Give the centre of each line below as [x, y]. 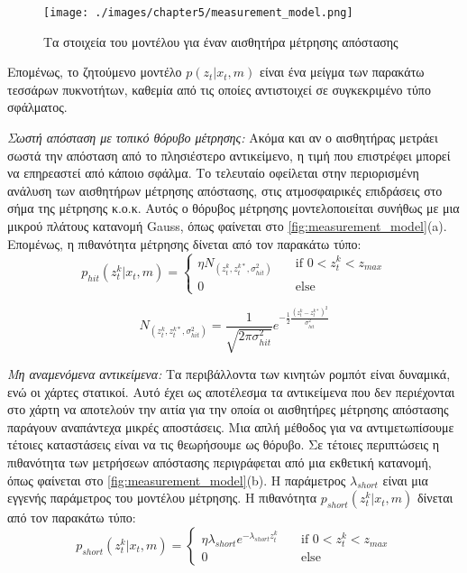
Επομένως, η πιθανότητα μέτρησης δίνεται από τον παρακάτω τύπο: [184, 243]
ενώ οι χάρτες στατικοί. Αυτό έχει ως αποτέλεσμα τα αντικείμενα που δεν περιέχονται [231, 391]
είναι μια [405, 480]
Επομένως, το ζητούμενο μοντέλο [95, 72]
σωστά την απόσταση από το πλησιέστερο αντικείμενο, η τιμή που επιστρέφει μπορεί [229, 155]
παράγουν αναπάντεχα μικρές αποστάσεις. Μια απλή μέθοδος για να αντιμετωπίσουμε [231, 426]
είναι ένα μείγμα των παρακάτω [342, 72]
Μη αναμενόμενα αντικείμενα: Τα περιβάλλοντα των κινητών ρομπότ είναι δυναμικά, [229, 374]
